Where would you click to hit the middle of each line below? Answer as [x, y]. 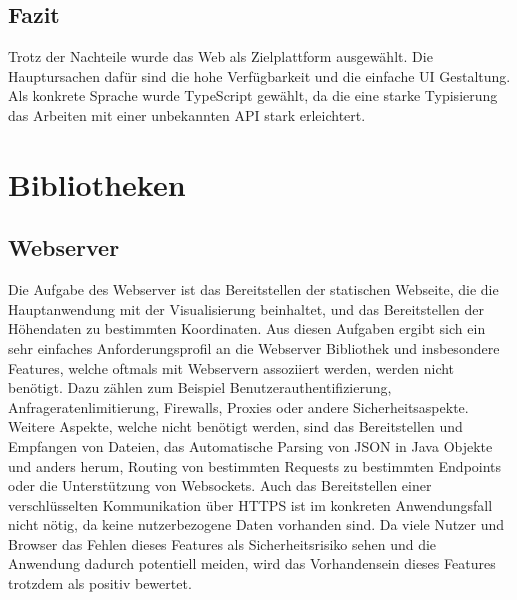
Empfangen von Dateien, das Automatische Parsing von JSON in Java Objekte [250, 445]
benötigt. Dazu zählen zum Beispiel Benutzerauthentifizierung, [200, 387]
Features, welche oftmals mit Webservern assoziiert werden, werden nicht [231, 367]
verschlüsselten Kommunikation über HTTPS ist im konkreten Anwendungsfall [250, 504]
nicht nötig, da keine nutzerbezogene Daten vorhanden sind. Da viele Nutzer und [256, 524]
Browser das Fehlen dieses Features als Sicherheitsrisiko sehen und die [222, 543]
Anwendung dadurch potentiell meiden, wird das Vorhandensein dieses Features [252, 563]
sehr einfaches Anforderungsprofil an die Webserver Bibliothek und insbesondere [254, 347]
